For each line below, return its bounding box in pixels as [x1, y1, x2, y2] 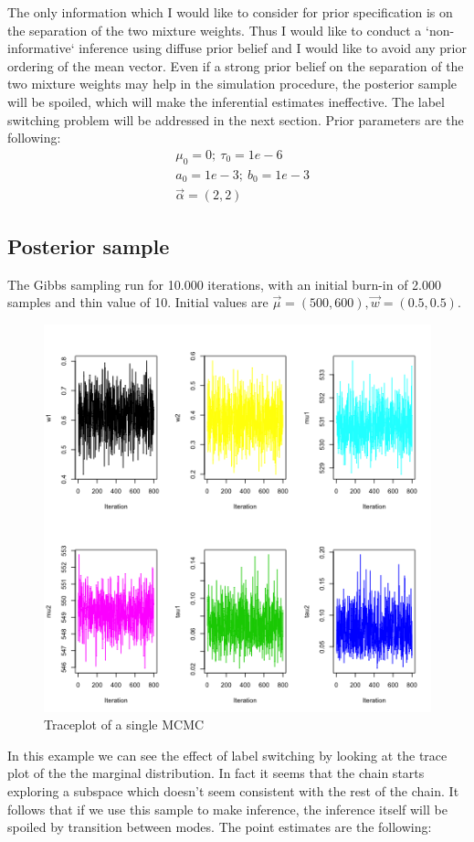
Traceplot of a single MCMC [44, 715, 205, 734]
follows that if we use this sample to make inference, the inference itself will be [7, 799, 448, 818]
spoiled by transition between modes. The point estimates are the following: [7, 817, 432, 837]
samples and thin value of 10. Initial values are [7, 293, 269, 312]
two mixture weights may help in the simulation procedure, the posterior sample [7, 74, 458, 93]
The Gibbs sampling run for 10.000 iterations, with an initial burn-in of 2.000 [7, 274, 442, 293]
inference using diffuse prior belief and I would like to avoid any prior [79, 38, 467, 58]
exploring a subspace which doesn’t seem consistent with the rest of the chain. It [7, 782, 459, 801]
